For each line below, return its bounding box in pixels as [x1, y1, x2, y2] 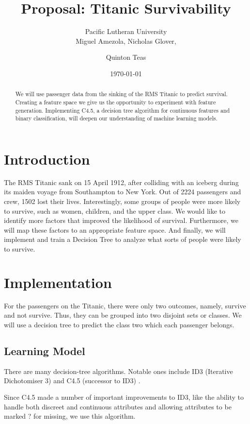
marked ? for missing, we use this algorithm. [4, 411, 136, 421]
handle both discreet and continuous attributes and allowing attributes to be [4, 401, 232, 411]
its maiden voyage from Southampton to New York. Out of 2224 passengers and [4, 187, 241, 197]
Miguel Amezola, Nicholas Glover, [76, 35, 176, 46]
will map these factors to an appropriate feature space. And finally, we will [4, 224, 226, 235]
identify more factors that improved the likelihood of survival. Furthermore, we [4, 215, 239, 225]
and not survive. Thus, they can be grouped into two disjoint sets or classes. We [4, 310, 242, 320]
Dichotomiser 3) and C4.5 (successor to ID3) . [4, 375, 141, 386]
